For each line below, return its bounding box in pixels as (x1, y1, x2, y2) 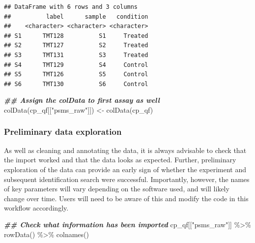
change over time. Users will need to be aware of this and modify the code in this (4, 193, 249, 203)
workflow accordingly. (4, 203, 69, 213)
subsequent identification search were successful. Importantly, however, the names (4, 174, 250, 184)
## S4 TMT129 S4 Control (4, 61, 148, 68)
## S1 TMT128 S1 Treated (4, 32, 148, 39)
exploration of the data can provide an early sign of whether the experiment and (4, 164, 247, 174)
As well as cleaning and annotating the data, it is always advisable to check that (4, 145, 247, 155)
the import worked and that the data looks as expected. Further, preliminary (4, 154, 236, 165)
